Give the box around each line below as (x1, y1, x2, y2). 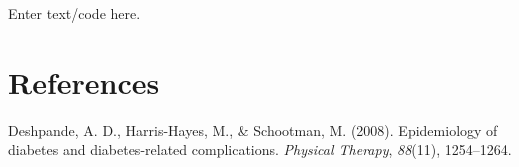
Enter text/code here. (8, 3, 141, 23)
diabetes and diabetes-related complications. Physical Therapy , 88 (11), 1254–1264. (8, 139, 512, 160)
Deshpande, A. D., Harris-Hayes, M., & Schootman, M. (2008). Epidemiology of (8, 119, 498, 140)
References (8, 61, 160, 102)
